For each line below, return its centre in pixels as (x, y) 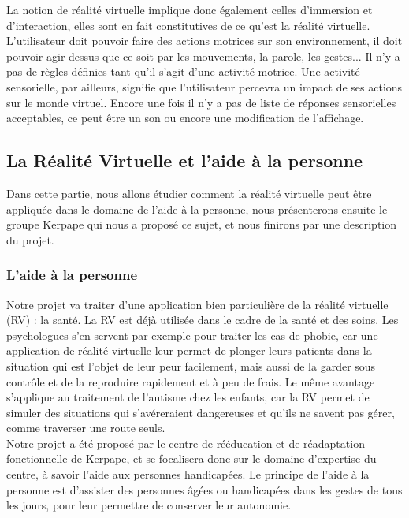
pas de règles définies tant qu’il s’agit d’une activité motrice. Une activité (183, 71)
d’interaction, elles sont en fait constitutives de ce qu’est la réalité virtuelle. (188, 25)
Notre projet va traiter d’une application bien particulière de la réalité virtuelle (197, 304)
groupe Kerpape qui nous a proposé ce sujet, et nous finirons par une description (202, 224)
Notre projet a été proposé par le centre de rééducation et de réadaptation (186, 443)
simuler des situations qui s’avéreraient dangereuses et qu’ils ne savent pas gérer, (201, 412)
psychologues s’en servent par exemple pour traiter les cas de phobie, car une (192, 335)
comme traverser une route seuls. (86, 428)
